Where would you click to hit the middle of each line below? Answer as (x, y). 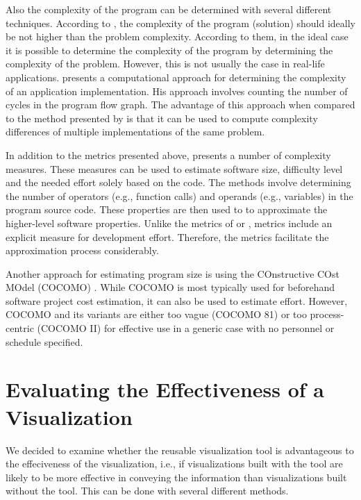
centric (20, 328)
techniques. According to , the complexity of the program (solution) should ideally (180, 23)
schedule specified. (44, 341)
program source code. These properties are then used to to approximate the (167, 209)
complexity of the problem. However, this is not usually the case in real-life (165, 64)
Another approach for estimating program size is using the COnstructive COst (173, 273)
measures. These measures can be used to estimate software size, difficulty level (174, 168)
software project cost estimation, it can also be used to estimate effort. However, (177, 300)
